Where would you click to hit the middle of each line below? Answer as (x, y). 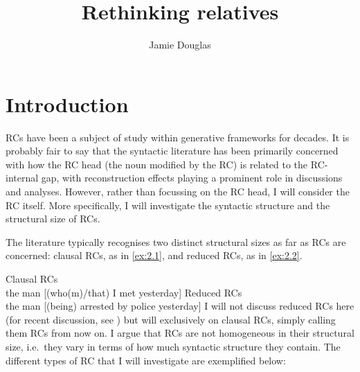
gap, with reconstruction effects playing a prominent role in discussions (192, 178)
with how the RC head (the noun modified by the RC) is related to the (157, 164)
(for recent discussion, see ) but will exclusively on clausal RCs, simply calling (171, 319)
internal (22, 178)
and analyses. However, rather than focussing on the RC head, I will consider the (178, 192)
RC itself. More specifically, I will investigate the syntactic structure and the (168, 205)
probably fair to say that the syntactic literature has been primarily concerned (172, 151)
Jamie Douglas (180, 45)
